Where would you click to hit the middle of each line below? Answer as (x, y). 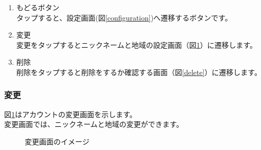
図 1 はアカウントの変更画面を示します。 (71, 114)
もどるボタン (38, 7)
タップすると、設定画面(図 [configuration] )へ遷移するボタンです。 (124, 17)
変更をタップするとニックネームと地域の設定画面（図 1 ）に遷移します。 (136, 44)
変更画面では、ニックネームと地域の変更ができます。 (94, 124)
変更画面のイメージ (57, 141)
